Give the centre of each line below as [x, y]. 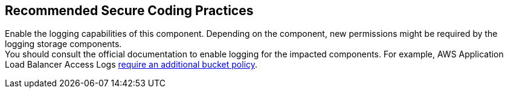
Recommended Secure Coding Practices [129, 11]
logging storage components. [63, 44]
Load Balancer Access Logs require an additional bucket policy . [131, 65]
